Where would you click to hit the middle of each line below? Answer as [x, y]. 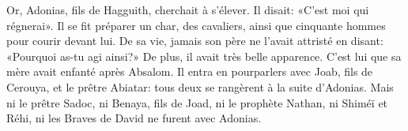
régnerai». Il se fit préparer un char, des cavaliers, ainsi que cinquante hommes [196, 25]
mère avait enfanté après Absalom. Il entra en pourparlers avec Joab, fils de [190, 71]
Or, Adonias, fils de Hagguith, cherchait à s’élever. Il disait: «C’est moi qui [188, 9]
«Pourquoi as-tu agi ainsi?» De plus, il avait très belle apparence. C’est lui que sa [204, 56]
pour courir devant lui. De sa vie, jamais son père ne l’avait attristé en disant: [195, 41]
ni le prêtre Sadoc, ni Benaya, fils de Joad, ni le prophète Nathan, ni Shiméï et [197, 102]
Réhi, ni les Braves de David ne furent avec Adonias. [134, 118]
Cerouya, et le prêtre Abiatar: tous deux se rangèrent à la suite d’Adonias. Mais [200, 86]
